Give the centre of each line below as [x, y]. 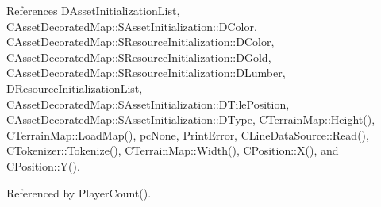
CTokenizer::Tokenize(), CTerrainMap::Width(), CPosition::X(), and [173, 150]
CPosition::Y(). [43, 165]
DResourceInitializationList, [75, 88]
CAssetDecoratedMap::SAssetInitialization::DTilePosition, [148, 103]
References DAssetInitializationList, [93, 10]
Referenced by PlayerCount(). [79, 192]
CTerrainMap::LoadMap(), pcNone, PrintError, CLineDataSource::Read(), [188, 134]
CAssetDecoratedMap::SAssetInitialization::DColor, [132, 26]
